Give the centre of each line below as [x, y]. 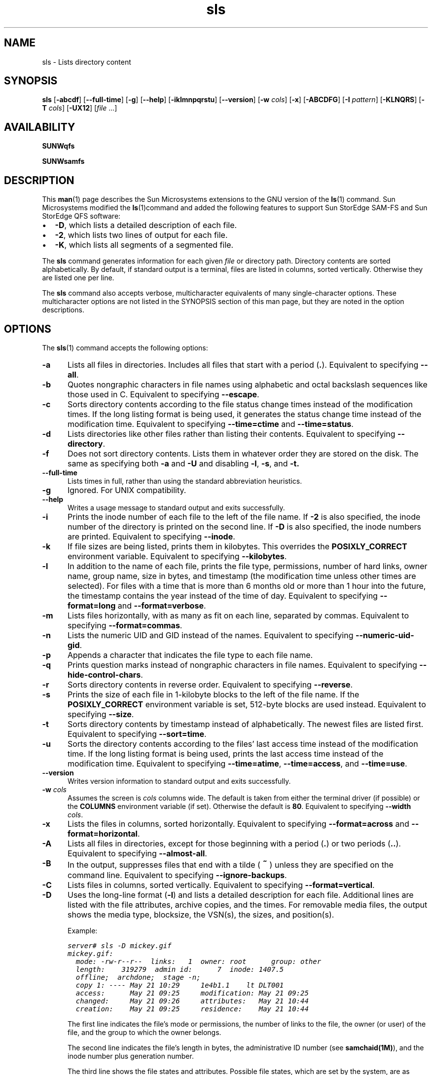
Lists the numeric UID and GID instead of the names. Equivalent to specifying [210, 635]
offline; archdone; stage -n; [138, 977]
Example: [83, 930]
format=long [91, 605]
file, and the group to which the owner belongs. [144, 1032]
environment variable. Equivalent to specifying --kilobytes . [177, 556]
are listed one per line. [78, 278]
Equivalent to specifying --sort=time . [137, 734]
